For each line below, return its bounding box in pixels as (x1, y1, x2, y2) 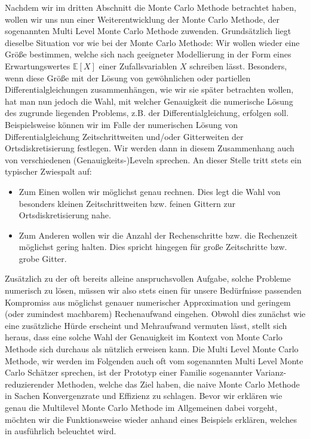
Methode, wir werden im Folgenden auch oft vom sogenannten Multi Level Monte (5, 354, 303, 367)
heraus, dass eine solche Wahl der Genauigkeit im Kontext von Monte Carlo (5, 331, 283, 343)
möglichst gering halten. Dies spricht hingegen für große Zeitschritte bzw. (19, 240, 287, 253)
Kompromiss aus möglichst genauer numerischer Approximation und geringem (5, 295, 291, 308)
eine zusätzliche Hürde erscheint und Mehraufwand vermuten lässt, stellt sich (5, 319, 287, 331)
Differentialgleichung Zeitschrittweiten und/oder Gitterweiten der (5, 130, 244, 142)
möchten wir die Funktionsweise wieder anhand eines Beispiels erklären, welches (5, 413, 297, 425)
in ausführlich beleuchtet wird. (5, 425, 116, 437)
